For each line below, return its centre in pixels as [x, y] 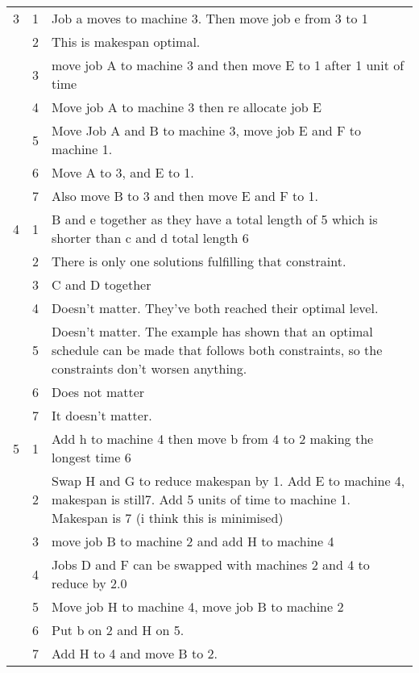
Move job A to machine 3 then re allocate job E [187, 107]
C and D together [102, 284]
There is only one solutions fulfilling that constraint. [199, 261]
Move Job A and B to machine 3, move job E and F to [207, 130]
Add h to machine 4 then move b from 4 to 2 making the [213, 439]
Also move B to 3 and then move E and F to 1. [185, 196]
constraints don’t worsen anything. [149, 368]
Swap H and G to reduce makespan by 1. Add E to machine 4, [228, 481]
